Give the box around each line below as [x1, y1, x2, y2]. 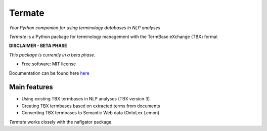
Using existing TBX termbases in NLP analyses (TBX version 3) [21, 96, 150, 102]
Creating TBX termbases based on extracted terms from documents [21, 103, 160, 109]
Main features [9, 83, 53, 91]
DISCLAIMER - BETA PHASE [9, 43, 67, 49]
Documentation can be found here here [9, 70, 89, 76]
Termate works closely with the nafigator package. [9, 119, 113, 125]
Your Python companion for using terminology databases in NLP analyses [9, 25, 161, 31]
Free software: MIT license [21, 61, 76, 67]
